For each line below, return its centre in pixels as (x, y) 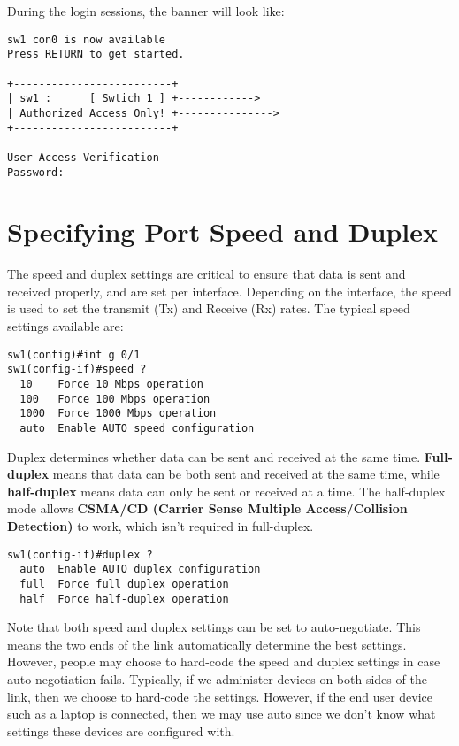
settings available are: (65, 326)
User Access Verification (83, 157)
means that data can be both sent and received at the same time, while (246, 474)
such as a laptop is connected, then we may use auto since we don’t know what (222, 714)
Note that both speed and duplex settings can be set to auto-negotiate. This (214, 627)
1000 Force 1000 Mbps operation (118, 414)
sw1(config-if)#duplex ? (80, 554)
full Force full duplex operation (124, 584)
